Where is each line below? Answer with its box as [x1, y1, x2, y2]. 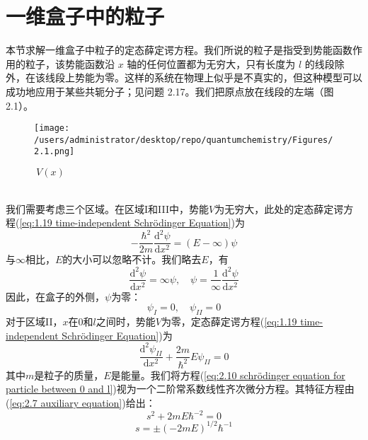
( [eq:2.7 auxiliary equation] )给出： [6, 395, 156, 410]
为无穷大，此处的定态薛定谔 [214, 201, 344, 216]
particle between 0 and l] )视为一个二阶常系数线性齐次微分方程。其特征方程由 [6, 381, 355, 396]
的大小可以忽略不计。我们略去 [62, 252, 202, 267]
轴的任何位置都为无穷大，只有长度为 [127, 56, 296, 71]
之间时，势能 [96, 313, 156, 328]
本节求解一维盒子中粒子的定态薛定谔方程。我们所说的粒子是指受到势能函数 [6, 42, 352, 57]
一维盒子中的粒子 [6, 1, 165, 30]
